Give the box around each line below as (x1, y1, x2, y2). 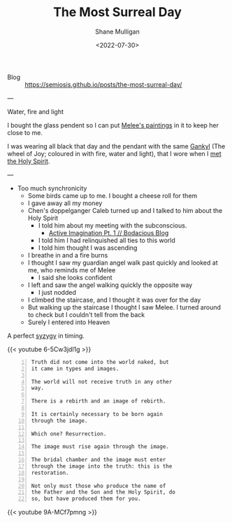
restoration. (31, 469, 69, 476)
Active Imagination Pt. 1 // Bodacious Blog (48, 228, 169, 237)
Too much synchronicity (17, 183, 87, 193)
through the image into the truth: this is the (31, 463, 173, 470)
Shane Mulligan (95, 27, 140, 36)
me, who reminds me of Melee (27, 265, 116, 274)
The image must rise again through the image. (31, 443, 169, 450)
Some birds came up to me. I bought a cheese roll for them (27, 191, 198, 200)
